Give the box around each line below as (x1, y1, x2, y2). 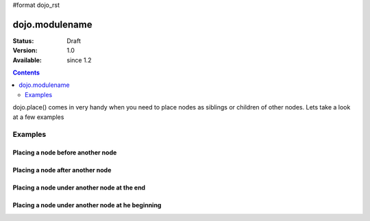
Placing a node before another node (12, 148, 117, 157)
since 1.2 (66, 55, 92, 64)
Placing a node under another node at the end (12, 183, 146, 192)
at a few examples (12, 113, 64, 121)
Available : (12, 55, 42, 64)
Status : (12, 36, 34, 44)
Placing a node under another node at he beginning (12, 201, 162, 209)
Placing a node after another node (12, 166, 112, 174)
